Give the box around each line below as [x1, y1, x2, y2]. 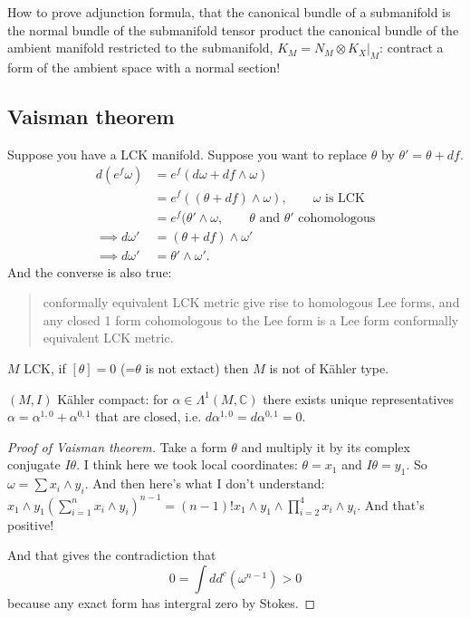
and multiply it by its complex [241, 437, 410, 456]
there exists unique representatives [263, 389, 454, 408]
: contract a [379, 38, 444, 57]
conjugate [7, 455, 61, 474]
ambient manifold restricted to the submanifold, [7, 38, 273, 57]
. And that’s [357, 495, 425, 514]
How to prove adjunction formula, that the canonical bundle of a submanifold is [7, 3, 451, 21]
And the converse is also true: [7, 262, 172, 281]
